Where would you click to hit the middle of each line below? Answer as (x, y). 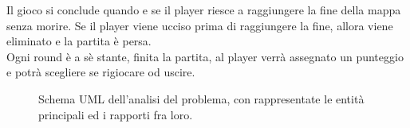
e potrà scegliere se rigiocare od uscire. (101, 72)
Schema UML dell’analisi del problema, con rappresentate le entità (201, 98)
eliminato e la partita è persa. (79, 41)
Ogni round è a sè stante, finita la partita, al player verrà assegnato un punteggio (205, 56)
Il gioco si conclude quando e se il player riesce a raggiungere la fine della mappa (204, 10)
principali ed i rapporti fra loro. (116, 114)
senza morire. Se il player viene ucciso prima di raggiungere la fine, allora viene (200, 25)
